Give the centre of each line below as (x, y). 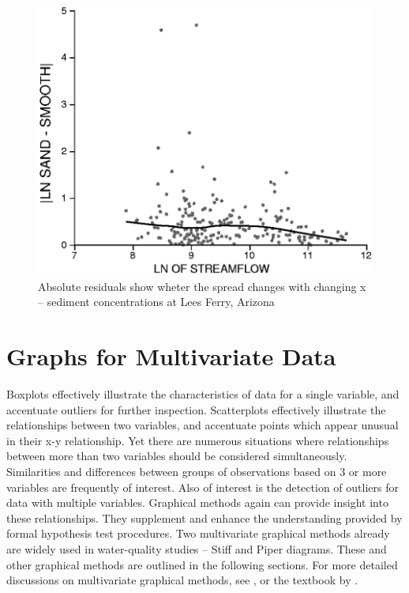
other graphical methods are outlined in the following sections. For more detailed (202, 564)
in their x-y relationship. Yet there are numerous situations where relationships (198, 440)
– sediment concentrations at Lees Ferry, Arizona (156, 302)
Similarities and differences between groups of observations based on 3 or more (197, 471)
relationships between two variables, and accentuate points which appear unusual (203, 425)
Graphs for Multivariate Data (171, 356)
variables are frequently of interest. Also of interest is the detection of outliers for (203, 487)
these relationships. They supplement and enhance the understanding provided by (204, 517)
